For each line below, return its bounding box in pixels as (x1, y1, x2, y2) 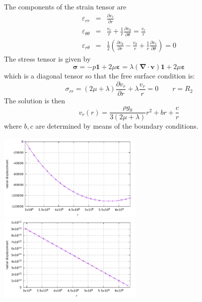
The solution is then (4, 95, 66, 105)
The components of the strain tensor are (4, 1, 127, 11)
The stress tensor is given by (4, 53, 91, 64)
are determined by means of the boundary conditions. (35, 121, 199, 131)
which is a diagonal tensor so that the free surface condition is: (4, 71, 195, 81)
